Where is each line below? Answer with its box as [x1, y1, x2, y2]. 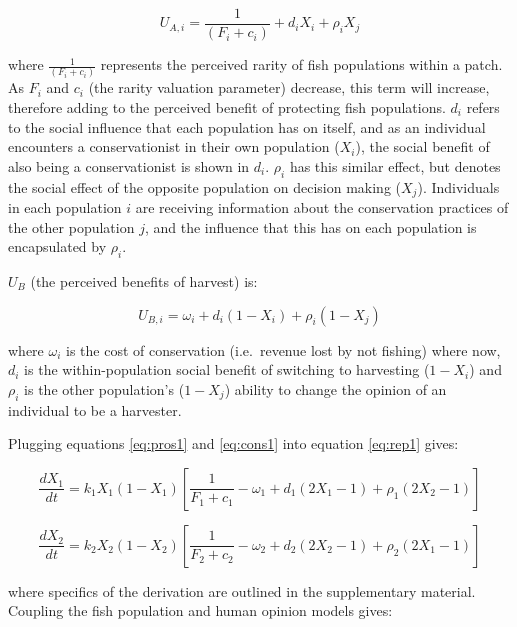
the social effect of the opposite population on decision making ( [8, 176, 402, 197]
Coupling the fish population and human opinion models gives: [8, 600, 393, 621]
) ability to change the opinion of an [224, 378, 447, 399]
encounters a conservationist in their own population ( [8, 136, 340, 157]
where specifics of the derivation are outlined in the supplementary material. [8, 580, 476, 601]
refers [466, 96, 500, 117]
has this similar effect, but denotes [289, 155, 501, 176]
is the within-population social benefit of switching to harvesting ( [24, 359, 430, 380]
